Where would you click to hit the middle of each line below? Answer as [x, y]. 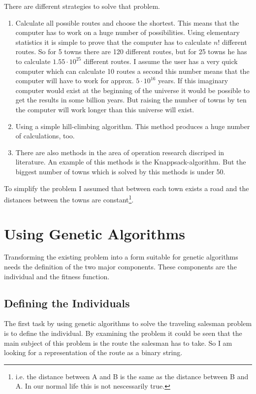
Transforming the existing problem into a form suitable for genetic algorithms [121, 257]
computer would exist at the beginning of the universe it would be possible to [133, 90]
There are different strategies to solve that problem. [82, 6]
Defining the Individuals [67, 303]
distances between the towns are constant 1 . [69, 199]
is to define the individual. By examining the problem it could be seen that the [123, 333]
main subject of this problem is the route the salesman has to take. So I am [118, 343]
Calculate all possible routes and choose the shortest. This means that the [127, 22]
